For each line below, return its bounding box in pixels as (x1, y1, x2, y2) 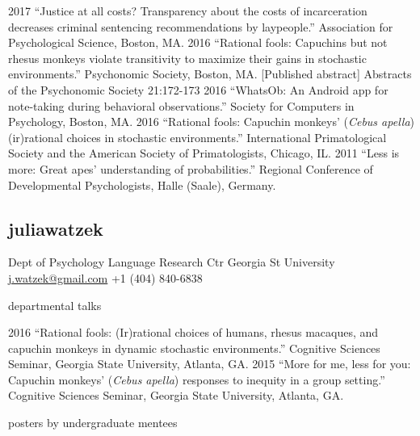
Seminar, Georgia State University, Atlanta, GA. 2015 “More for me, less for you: (8, 355, 411, 372)
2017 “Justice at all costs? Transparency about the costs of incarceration (8, 2, 367, 19)
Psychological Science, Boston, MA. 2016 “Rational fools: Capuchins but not (8, 34, 388, 51)
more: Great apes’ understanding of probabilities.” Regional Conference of (8, 160, 373, 177)
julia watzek (8, 216, 103, 241)
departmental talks (8, 296, 102, 313)
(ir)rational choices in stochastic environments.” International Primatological (8, 128, 387, 145)
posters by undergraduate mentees (8, 414, 178, 431)
